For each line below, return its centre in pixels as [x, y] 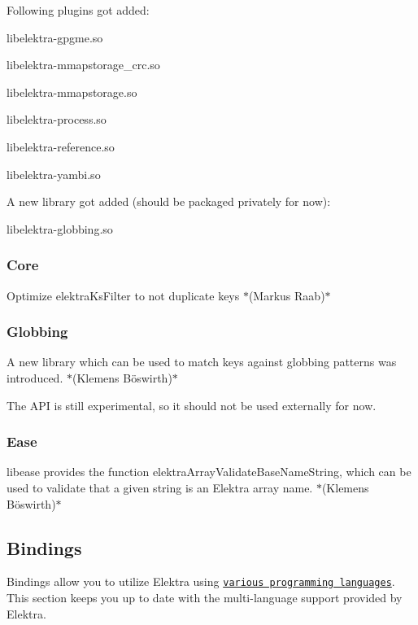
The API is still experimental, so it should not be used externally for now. [192, 405]
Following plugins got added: [78, 10]
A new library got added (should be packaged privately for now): [169, 201]
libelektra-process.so [57, 119]
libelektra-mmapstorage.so [72, 92]
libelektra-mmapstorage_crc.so [83, 65]
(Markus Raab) [287, 295]
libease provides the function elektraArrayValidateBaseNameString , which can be [209, 472]
